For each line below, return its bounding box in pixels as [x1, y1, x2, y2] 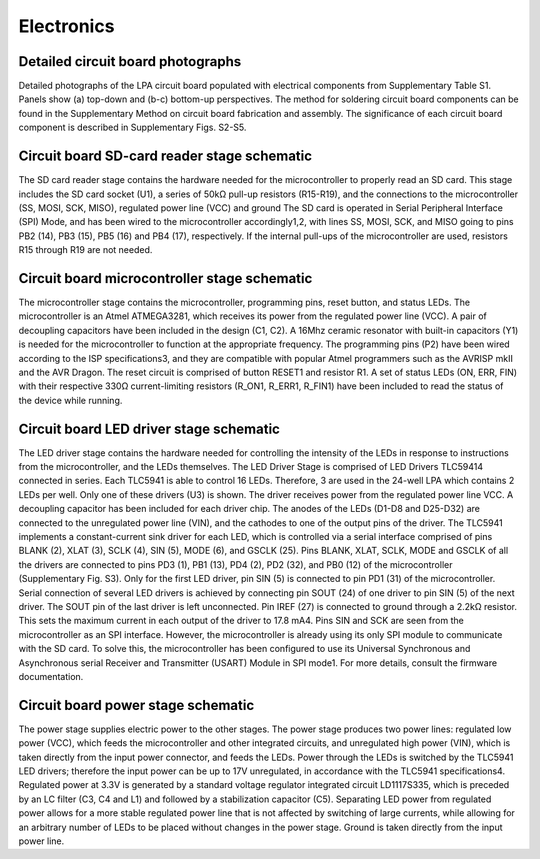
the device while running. [18, 394, 123, 406]
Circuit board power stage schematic [18, 696, 255, 714]
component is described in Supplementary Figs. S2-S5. [18, 121, 247, 134]
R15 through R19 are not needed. [18, 244, 153, 256]
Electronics [18, 15, 115, 37]
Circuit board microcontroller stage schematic [18, 270, 313, 287]
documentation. [18, 670, 84, 682]
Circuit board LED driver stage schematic [18, 420, 280, 437]
